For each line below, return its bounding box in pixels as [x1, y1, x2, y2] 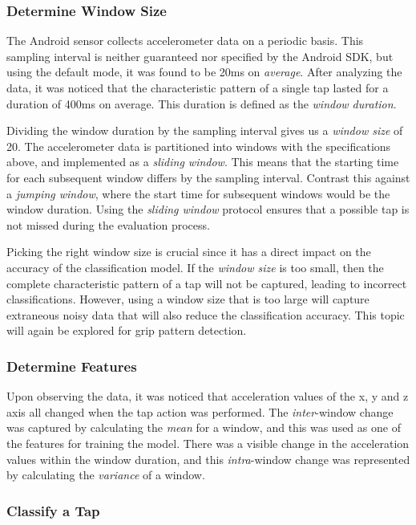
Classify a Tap [6, 500, 100, 520]
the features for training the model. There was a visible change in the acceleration [6, 434, 410, 451]
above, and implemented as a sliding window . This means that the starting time [6, 153, 399, 170]
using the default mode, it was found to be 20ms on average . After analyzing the [6, 63, 402, 80]
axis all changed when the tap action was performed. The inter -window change [6, 403, 394, 420]
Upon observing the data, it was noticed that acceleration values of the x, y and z [6, 388, 409, 405]
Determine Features [6, 356, 137, 376]
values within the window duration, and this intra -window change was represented [6, 450, 410, 467]
